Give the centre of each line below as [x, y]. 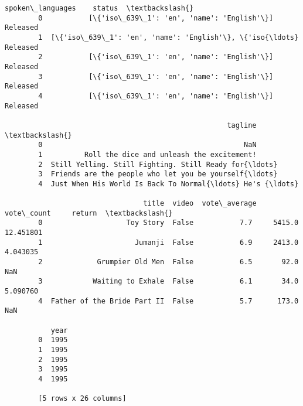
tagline [242, 125]
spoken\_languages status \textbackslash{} [99, 8]
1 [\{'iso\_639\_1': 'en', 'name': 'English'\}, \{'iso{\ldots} [168, 37]
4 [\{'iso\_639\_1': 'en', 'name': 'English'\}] [156, 96]
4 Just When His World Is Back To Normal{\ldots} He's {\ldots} [168, 184]
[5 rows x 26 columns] [82, 399]
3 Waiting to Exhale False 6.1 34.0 [168, 282]
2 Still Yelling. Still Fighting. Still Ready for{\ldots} [158, 164]
